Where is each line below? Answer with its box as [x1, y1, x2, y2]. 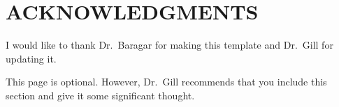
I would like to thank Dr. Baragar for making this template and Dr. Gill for [6, 38, 333, 52]
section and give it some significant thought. [6, 88, 195, 102]
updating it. [6, 51, 57, 65]
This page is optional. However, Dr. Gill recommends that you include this [6, 74, 327, 89]
